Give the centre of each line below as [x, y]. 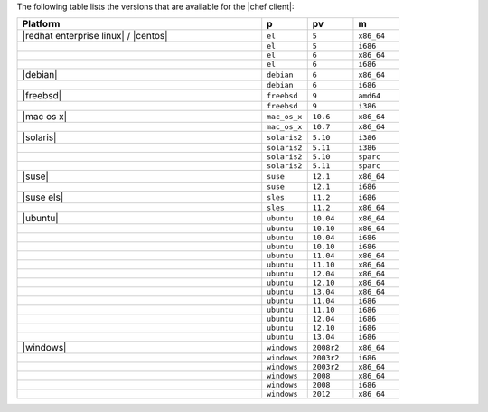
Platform [41, 24]
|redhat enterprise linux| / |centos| [95, 36]
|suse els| [43, 197]
